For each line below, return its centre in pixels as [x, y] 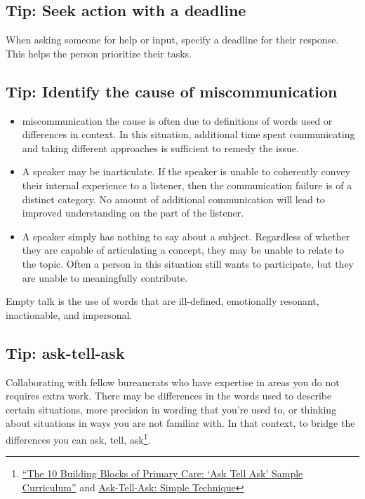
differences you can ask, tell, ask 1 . [78, 438]
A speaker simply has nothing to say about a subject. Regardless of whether [186, 236]
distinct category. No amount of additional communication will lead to [173, 199]
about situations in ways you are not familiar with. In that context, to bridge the [180, 423]
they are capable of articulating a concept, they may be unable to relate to [183, 250]
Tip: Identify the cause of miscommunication [172, 91]
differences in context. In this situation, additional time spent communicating [188, 134]
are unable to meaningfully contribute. [105, 277]
